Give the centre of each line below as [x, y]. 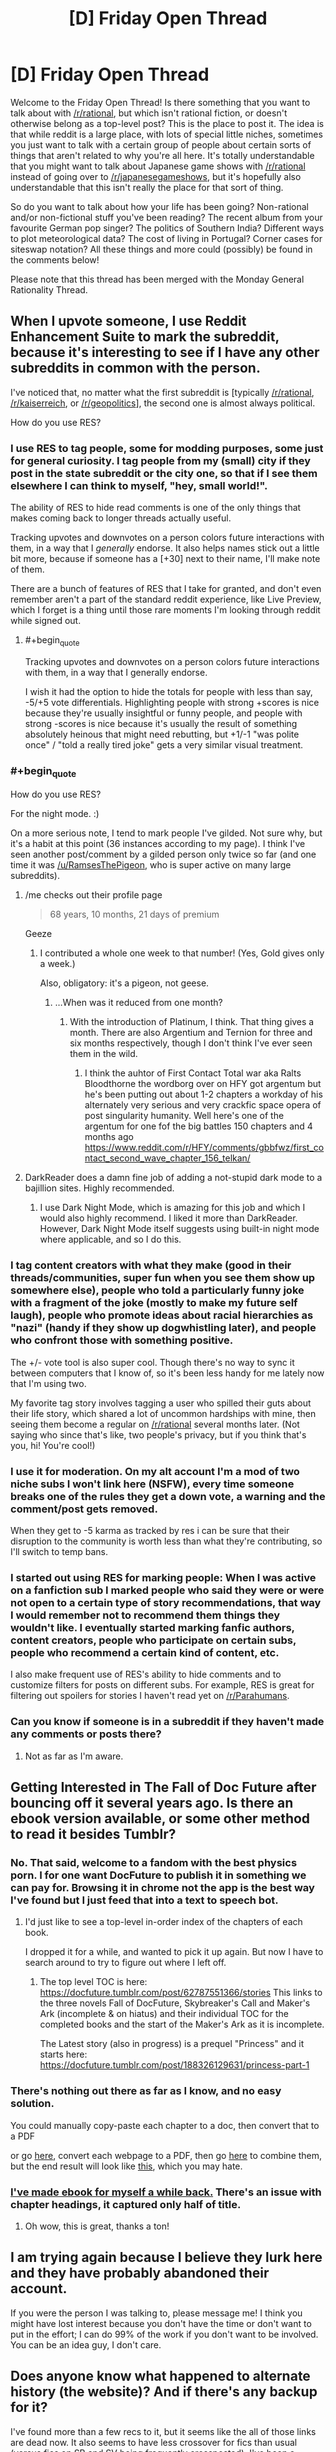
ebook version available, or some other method [160, 1818]
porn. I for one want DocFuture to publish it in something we [158, 1875]
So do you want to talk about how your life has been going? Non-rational [159, 206]
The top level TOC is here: [93, 1982]
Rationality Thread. [49, 289]
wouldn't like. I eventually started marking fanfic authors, [152, 1627]
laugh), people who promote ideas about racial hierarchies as [162, 1315]
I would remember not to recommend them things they [145, 1615]
